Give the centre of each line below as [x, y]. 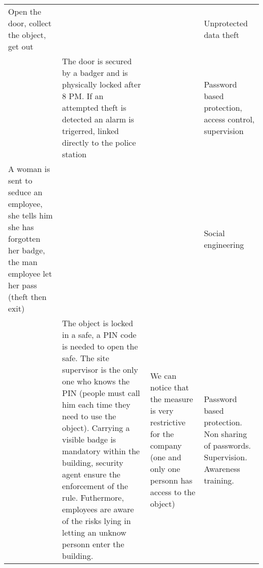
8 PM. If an [83, 96]
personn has [171, 480]
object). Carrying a [96, 428]
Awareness [222, 468]
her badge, [27, 250]
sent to [20, 180]
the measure [172, 399]
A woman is [29, 169]
